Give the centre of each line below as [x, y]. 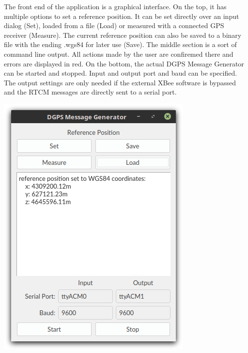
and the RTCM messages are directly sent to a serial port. [90, 92]
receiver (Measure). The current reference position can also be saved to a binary [123, 35]
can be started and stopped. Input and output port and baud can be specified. [121, 73]
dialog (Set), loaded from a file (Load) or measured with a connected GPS [114, 25]
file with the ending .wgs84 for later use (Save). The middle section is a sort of [120, 44]
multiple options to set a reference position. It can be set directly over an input [122, 16]
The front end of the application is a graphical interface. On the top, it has [115, 6]
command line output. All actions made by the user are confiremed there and [119, 54]
